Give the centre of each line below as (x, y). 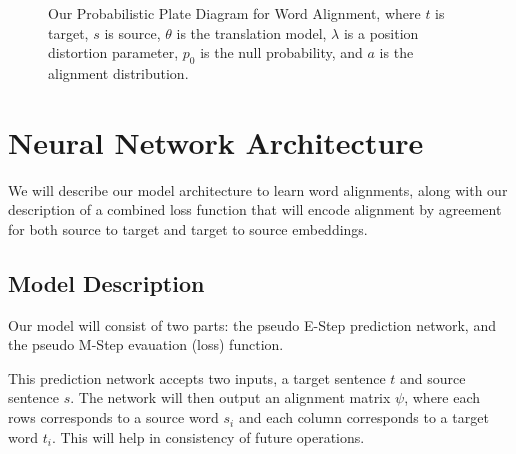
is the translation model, (251, 32)
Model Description (106, 282)
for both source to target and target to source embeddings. (188, 228)
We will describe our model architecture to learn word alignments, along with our (258, 189)
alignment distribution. (118, 72)
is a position (381, 32)
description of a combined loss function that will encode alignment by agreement (255, 209)
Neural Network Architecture (216, 141)
